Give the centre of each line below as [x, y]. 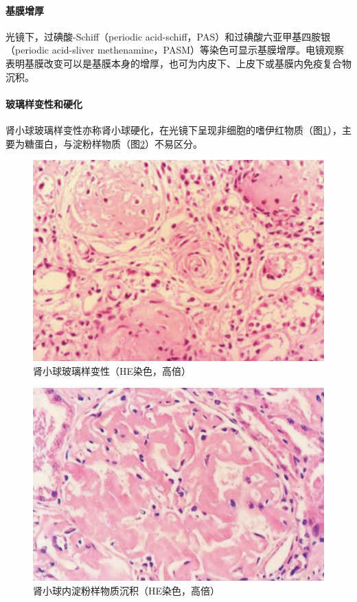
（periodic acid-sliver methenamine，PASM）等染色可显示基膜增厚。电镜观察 [175, 50]
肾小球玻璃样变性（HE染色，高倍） [112, 370]
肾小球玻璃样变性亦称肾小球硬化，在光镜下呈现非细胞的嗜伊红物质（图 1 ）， [174, 129]
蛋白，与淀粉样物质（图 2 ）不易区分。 [118, 143]
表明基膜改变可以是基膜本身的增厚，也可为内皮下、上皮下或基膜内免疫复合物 [178, 63]
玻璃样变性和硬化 [44, 103]
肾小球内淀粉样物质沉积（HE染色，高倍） [127, 591]
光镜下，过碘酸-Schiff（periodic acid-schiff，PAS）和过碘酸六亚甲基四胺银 [168, 36]
